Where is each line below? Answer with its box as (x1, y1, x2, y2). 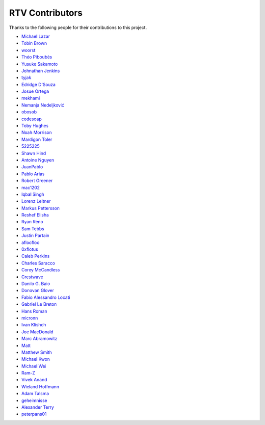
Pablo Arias (21, 171, 45, 177)
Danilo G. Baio (21, 281, 50, 287)
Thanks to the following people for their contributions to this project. (9, 25, 147, 30)
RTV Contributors (9, 7, 83, 18)
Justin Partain (21, 233, 50, 239)
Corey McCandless (21, 267, 60, 273)
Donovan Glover (21, 288, 54, 293)
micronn (21, 315, 38, 321)
